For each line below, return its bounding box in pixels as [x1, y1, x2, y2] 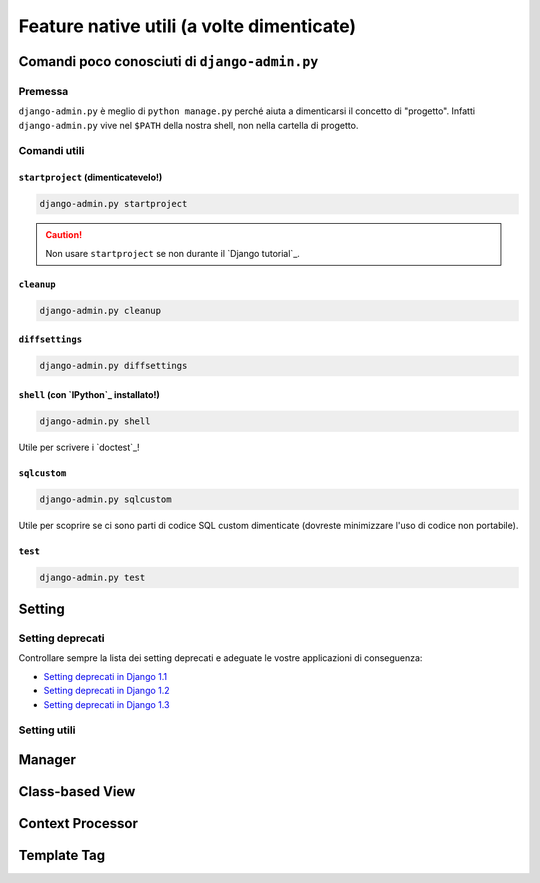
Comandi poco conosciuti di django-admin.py [18, 53, 319, 70]
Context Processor [18, 815, 139, 832]
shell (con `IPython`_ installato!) [18, 388, 160, 400]
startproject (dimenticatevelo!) [18, 171, 163, 184]
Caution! [45, 229, 83, 241]
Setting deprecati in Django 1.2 [43, 685, 170, 697]
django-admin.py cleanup [39, 305, 162, 316]
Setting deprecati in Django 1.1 [43, 670, 168, 682]
